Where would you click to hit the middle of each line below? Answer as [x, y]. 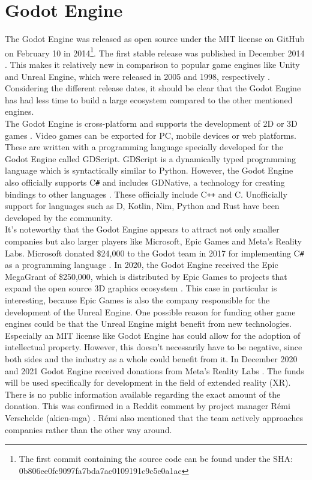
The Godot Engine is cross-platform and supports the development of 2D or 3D [151, 123]
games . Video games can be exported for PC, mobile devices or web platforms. [151, 135]
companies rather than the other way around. [88, 429]
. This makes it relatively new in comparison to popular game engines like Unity [152, 64]
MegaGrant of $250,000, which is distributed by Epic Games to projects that [146, 276]
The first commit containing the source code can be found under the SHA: [156, 459]
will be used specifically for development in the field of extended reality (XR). [148, 382]
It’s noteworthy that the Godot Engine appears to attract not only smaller [142, 229]
